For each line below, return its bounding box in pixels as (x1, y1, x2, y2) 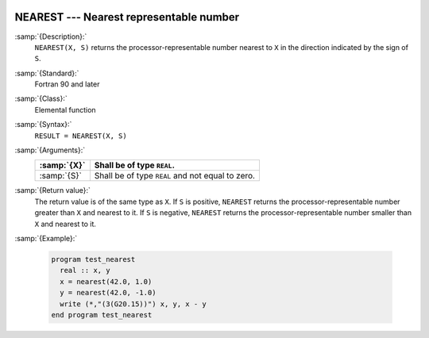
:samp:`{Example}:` (14, 233, 78, 243)
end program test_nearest (51, 310, 153, 319)
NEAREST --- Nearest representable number (14, 10, 240, 24)
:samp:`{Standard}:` (14, 68, 79, 78)
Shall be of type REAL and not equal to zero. (94, 171, 256, 182)
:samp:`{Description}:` (14, 32, 87, 41)
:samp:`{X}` (39, 159, 86, 171)
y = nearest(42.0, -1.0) (60, 288, 157, 298)
